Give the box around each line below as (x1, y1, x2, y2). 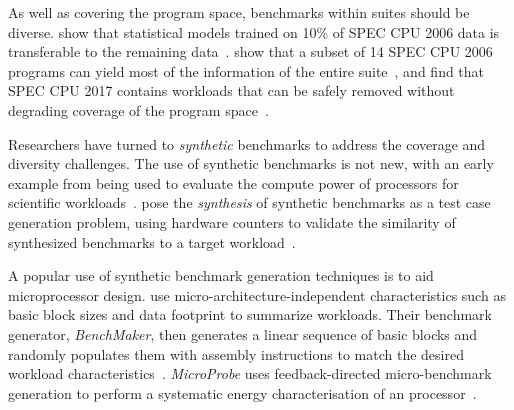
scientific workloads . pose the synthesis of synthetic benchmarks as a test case (8, 192, 491, 213)
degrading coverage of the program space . (8, 99, 269, 120)
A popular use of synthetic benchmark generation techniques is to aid (8, 265, 434, 286)
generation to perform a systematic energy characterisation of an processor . (8, 382, 477, 403)
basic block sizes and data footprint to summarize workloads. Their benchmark (8, 304, 492, 325)
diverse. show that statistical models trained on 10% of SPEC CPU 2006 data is (8, 21, 500, 42)
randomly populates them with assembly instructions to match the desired (8, 343, 464, 364)
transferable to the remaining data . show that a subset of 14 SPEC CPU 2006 (8, 41, 493, 62)
